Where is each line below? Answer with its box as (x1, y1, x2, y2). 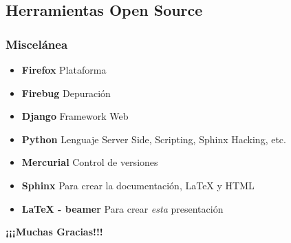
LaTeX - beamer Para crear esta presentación (21, 201, 224, 215)
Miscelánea (6, 35, 68, 52)
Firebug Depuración (21, 85, 111, 100)
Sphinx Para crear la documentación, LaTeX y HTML (21, 178, 255, 192)
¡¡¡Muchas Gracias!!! (6, 224, 103, 239)
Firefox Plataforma (21, 63, 107, 76)
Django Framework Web (21, 109, 129, 123)
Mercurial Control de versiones (21, 155, 158, 169)
